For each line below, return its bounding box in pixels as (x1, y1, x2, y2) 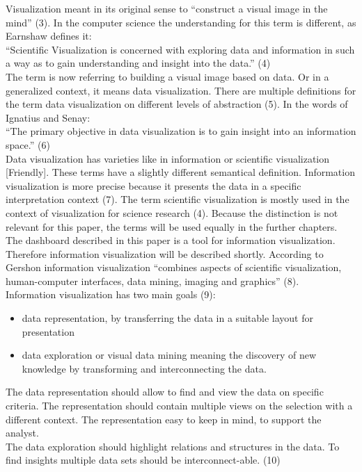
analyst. (6, 425, 39, 440)
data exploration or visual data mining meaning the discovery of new (22, 348, 317, 362)
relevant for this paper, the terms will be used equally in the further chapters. (6, 219, 338, 234)
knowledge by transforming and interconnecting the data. (22, 361, 267, 375)
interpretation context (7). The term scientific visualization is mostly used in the (6, 192, 349, 206)
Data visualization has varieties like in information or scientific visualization (6, 151, 330, 165)
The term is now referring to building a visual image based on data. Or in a (6, 69, 329, 83)
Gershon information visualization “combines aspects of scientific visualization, (6, 260, 342, 275)
